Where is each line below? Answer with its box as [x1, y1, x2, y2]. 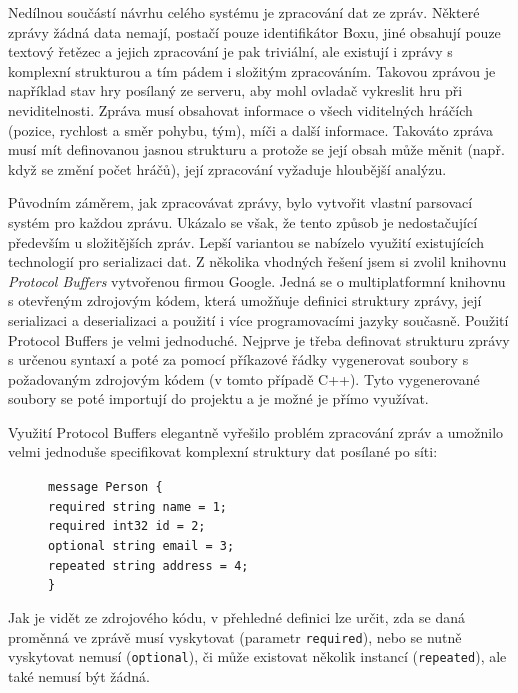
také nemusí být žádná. [8, 665, 151, 686]
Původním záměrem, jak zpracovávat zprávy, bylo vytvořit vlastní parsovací [8, 192, 473, 213]
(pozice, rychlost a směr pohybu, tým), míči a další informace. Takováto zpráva [8, 119, 493, 140]
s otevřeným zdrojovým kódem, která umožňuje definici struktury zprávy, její [8, 290, 482, 311]
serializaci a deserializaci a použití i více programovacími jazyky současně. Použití [8, 309, 509, 330]
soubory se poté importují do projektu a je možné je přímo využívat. [8, 388, 429, 409]
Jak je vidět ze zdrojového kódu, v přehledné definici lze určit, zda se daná [8, 607, 465, 627]
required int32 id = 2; [48, 519, 206, 534]
